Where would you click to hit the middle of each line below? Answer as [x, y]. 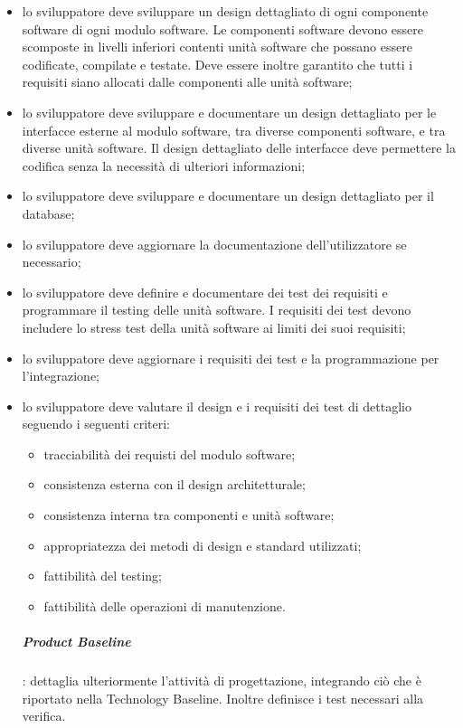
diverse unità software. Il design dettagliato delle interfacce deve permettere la [239, 148]
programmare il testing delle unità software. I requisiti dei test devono [217, 310]
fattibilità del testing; [103, 576]
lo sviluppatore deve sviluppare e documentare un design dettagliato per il [228, 196]
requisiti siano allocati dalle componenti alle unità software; [187, 82]
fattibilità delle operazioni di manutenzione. [165, 605]
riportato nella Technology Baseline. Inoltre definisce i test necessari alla [223, 698]
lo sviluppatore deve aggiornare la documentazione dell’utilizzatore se [214, 244]
